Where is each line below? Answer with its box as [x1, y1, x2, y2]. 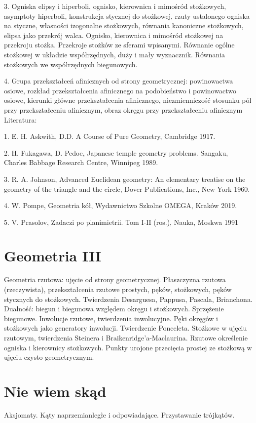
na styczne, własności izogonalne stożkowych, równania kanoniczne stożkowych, [4, 20, 244, 31]
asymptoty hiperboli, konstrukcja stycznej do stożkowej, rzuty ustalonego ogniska [4, 10, 250, 21]
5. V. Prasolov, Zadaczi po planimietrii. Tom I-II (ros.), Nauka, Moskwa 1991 [4, 216, 238, 227]
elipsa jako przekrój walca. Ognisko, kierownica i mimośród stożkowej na [4, 30, 223, 40]
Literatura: [4, 114, 37, 125]
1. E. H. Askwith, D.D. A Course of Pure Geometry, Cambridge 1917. [4, 131, 216, 141]
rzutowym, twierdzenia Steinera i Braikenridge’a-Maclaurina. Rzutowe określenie [4, 332, 248, 342]
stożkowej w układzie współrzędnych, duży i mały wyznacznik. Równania [4, 49, 225, 59]
